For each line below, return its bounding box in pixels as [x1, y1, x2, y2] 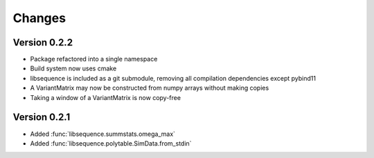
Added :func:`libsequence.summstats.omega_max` [30, 130, 176, 138]
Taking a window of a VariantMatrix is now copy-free [30, 93, 181, 101]
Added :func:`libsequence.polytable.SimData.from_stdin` [30, 139, 192, 148]
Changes [12, 10, 66, 26]
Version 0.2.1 [12, 111, 71, 124]
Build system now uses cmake [30, 64, 117, 72]
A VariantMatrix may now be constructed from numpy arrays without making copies [30, 83, 269, 92]
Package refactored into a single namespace [30, 55, 158, 63]
